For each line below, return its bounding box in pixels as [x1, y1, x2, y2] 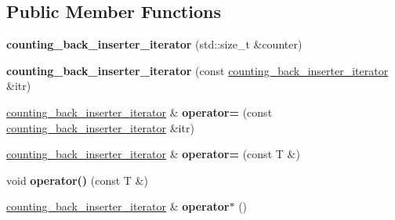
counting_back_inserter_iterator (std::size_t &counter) [6, 36, 303, 52]
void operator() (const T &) [6, 171, 148, 188]
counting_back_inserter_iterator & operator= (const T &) [6, 146, 300, 162]
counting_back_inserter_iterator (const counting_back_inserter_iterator [6, 62, 389, 78]
